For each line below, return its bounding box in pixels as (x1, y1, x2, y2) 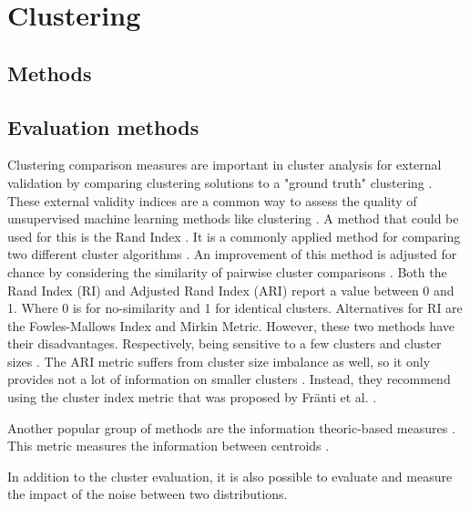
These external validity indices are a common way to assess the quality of (7, 191, 417, 210)
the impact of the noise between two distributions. (7, 484, 288, 504)
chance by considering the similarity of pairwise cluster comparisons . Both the (7, 262, 447, 281)
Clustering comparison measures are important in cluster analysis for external (7, 155, 442, 174)
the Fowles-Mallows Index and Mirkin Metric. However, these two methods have (7, 316, 455, 335)
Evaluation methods (7, 112, 199, 140)
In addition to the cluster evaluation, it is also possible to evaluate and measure (7, 466, 453, 485)
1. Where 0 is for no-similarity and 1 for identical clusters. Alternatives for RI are (7, 298, 463, 317)
